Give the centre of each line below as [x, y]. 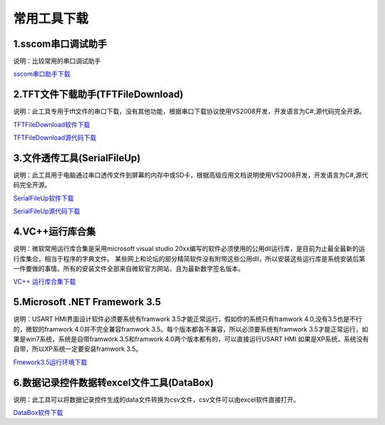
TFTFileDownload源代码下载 [55, 138]
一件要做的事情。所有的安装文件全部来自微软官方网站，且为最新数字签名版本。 [129, 268]
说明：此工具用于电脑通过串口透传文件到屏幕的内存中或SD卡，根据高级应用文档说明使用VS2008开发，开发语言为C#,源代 [191, 175]
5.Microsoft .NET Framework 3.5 [87, 302]
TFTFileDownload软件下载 [52, 124]
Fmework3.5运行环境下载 [50, 362]
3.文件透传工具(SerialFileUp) [77, 158]
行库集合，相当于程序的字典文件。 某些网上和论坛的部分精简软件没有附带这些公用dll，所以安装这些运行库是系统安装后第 [189, 258]
